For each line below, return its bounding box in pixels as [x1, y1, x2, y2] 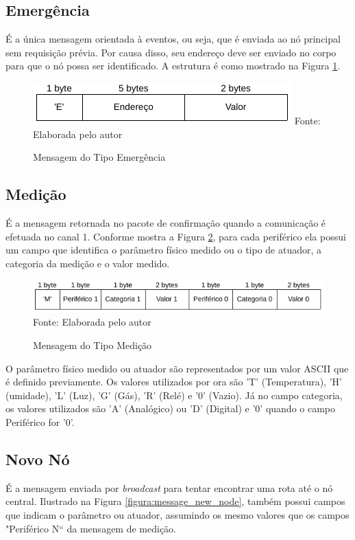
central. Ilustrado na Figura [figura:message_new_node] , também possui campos [5, 494, 345, 508]
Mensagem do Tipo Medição [33, 337, 152, 352]
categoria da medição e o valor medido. [5, 256, 170, 270]
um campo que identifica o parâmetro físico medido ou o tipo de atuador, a [5, 243, 322, 257]
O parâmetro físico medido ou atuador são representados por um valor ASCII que [5, 361, 349, 375]
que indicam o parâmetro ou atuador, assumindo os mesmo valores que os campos [5, 507, 350, 521]
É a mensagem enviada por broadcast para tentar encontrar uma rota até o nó [5, 480, 333, 495]
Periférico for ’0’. [5, 414, 75, 429]
